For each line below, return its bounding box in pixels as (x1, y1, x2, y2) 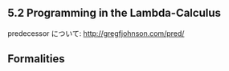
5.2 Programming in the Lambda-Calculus (7, 6, 222, 20)
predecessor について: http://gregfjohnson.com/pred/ (7, 28, 185, 38)
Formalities (7, 52, 65, 66)
